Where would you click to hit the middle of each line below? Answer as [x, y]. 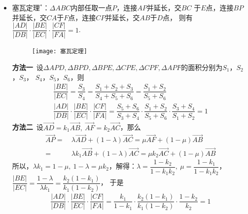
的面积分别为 [202, 67]
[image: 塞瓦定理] [59, 52]
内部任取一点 [91, 7]
